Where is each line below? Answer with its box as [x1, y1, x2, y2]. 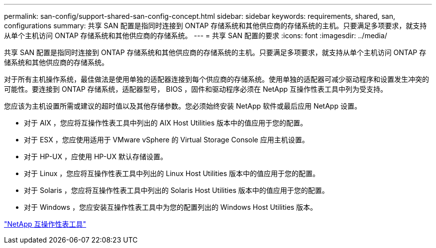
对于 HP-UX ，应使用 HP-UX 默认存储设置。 [24, 152, 167, 161]
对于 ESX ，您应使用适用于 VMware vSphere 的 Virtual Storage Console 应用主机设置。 [24, 135, 309, 144]
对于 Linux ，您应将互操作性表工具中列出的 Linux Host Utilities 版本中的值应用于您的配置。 [24, 169, 320, 178]
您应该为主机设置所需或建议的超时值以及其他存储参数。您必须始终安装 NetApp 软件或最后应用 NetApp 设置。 [4, 102, 361, 110]
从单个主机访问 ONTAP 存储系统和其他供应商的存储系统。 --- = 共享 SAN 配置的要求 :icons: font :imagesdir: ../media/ [4, 31, 387, 40]
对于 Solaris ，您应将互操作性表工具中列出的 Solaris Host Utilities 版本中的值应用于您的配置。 [24, 186, 329, 194]
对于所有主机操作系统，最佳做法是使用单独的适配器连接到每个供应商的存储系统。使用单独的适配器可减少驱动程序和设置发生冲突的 [4, 75, 429, 83]
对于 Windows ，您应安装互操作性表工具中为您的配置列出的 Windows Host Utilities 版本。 [24, 203, 318, 211]
